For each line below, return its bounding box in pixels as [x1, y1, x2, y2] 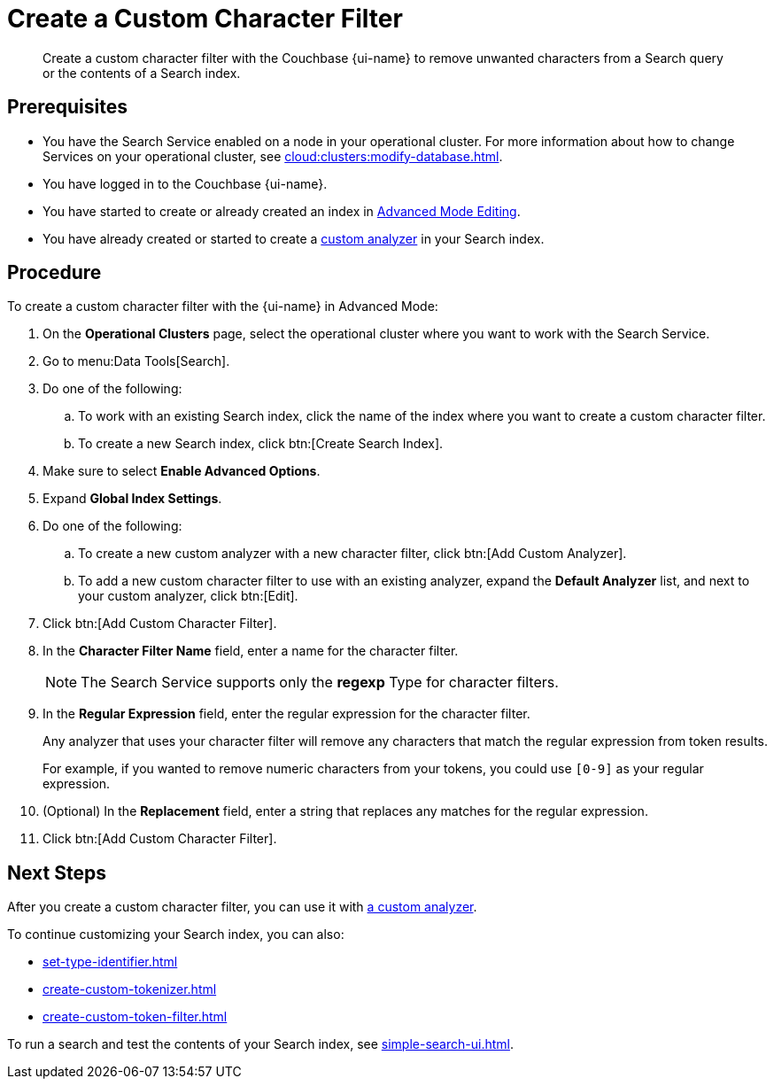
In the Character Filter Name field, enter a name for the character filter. [43, 643, 459, 659]
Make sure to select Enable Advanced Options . [43, 463, 321, 479]
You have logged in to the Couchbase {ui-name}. [43, 175, 328, 191]
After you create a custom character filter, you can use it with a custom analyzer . [7, 899, 477, 915]
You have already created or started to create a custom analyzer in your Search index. [43, 230, 545, 246]
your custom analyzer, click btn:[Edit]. [78, 588, 298, 604]
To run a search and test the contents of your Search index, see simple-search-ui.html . [7, 1036, 514, 1052]
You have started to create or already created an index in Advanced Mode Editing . [43, 203, 521, 219]
